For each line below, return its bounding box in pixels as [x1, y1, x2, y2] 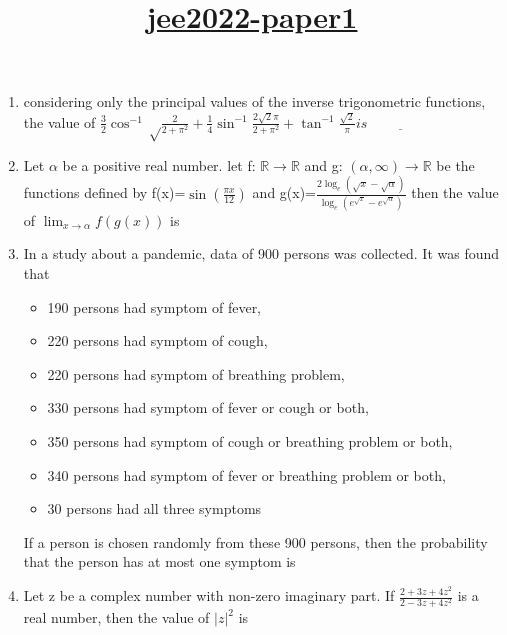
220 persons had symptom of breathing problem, [47, 363, 345, 384]
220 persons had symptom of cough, [47, 330, 268, 351]
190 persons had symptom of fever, [47, 296, 262, 317]
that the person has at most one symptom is [23, 551, 296, 572]
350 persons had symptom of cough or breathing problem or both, [47, 431, 453, 452]
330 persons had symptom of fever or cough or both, [47, 397, 369, 418]
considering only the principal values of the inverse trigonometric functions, [23, 91, 486, 112]
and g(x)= [252, 182, 317, 203]
